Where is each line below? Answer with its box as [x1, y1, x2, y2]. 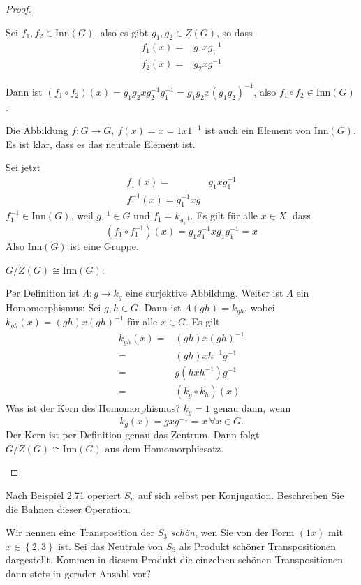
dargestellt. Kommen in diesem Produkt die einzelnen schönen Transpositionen [6, 552, 343, 567]
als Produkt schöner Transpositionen [179, 538, 337, 553]
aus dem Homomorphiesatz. [105, 440, 223, 455]
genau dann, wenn [213, 401, 291, 415]
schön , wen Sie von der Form [170, 525, 295, 540]
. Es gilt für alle [190, 208, 258, 223]
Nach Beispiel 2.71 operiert [6, 487, 121, 502]
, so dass [216, 24, 253, 39]
